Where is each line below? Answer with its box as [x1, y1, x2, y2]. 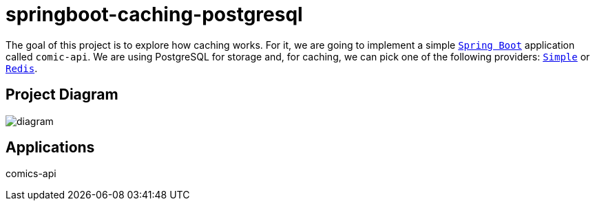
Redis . [6, 62, 38, 74]
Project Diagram [6, 86, 118, 104]
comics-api [6, 168, 56, 180]
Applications [6, 139, 95, 157]
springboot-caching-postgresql [6, 3, 303, 26]
